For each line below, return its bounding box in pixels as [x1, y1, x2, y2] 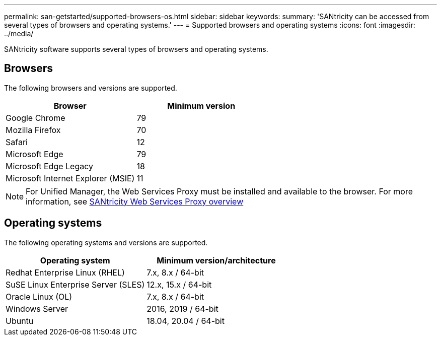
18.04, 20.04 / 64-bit [146, 315, 225, 326]
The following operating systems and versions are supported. [4, 238, 208, 247]
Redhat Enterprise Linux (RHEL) [6, 267, 125, 278]
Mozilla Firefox [6, 124, 61, 135]
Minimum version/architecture [157, 255, 276, 265]
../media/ [4, 29, 34, 38]
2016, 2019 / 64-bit [146, 303, 218, 314]
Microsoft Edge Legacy [6, 161, 94, 171]
